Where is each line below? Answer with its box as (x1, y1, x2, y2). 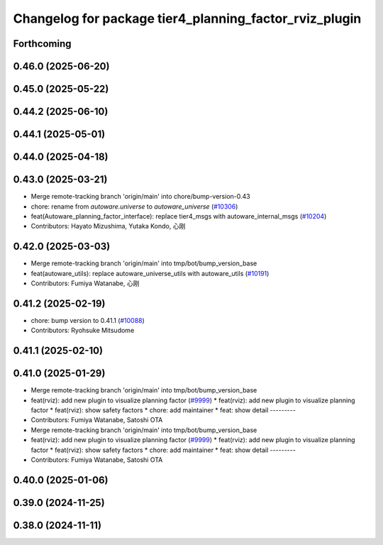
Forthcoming (13, 38, 72, 50)
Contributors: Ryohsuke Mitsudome (30, 326, 135, 335)
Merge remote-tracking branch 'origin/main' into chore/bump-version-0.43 (30, 192, 251, 201)
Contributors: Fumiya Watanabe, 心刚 (30, 279, 140, 287)
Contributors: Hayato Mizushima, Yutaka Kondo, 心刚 (30, 222, 186, 231)
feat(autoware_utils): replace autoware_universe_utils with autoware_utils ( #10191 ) (30, 269, 270, 277)
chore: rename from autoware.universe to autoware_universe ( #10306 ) (30, 202, 238, 211)
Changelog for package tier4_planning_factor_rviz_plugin (13, 11, 362, 26)
